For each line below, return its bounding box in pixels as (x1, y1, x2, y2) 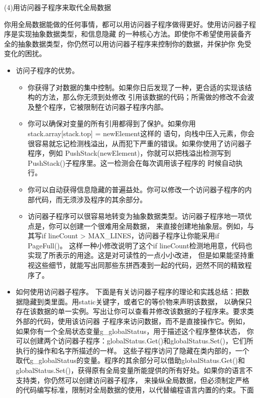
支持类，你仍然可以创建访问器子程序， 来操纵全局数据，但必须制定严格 (15, 374, 249, 385)
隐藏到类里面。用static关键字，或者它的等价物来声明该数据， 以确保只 (22, 296, 252, 306)
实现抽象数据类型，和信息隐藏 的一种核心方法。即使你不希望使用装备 (17, 29, 244, 39)
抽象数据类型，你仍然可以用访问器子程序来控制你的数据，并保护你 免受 (17, 38, 251, 49)
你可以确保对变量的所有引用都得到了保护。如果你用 (27, 118, 196, 129)
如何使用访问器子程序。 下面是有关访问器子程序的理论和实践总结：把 (15, 286, 242, 297)
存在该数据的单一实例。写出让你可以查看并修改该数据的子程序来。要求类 (15, 306, 254, 316)
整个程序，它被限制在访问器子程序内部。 (34, 101, 168, 112)
